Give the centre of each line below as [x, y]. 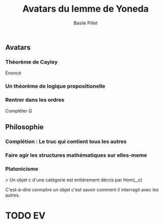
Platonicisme [22, 169]
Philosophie [25, 127]
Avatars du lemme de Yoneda [86, 9]
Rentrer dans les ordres [35, 100]
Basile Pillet [86, 23]
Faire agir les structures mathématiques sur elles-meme [76, 155]
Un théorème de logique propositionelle [55, 86]
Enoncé [13, 73]
